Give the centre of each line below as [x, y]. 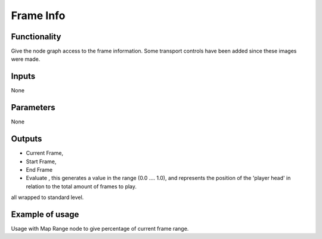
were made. [26, 59]
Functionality [36, 37]
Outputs [27, 139]
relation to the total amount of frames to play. [81, 186]
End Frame [39, 169]
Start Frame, [41, 162]
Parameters [33, 108]
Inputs [23, 77]
